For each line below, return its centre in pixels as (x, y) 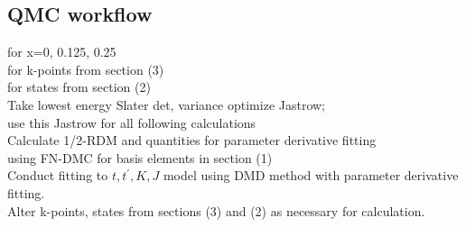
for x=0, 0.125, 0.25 (62, 52)
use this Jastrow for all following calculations (132, 122)
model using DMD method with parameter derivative (311, 175)
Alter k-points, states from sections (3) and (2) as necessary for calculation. (216, 210)
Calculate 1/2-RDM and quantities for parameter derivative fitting (192, 140)
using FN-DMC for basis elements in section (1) (140, 157)
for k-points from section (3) (86, 69)
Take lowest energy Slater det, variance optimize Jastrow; (167, 104)
